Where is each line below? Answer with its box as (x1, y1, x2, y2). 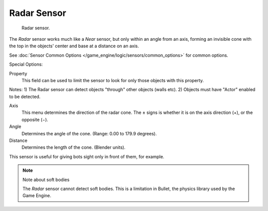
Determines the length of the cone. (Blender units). (21, 144, 126, 150)
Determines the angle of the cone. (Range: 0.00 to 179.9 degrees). (21, 130, 157, 136)
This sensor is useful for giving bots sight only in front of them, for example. (9, 153, 165, 159)
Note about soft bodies (22, 177, 69, 183)
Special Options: (9, 61, 43, 67)
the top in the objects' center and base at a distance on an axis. (9, 43, 139, 49)
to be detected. (9, 94, 41, 100)
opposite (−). (21, 116, 48, 122)
